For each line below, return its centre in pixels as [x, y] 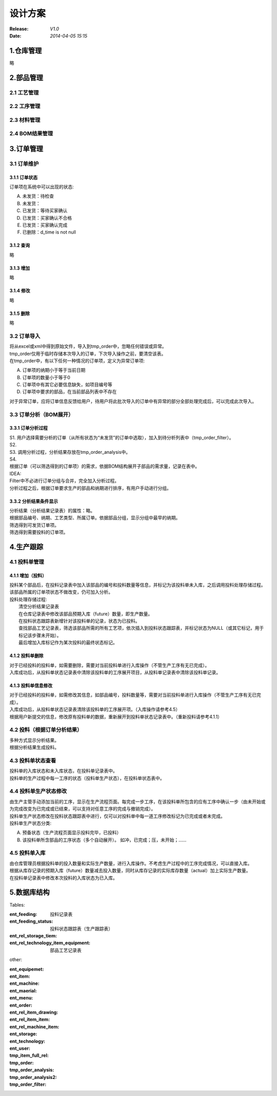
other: [16, 960]
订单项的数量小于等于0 [46, 377]
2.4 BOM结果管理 [31, 134]
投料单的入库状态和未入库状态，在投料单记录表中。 [63, 771]
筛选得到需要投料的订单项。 [39, 532]
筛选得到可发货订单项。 [34, 525]
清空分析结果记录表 [39, 607]
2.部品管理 [26, 77]
